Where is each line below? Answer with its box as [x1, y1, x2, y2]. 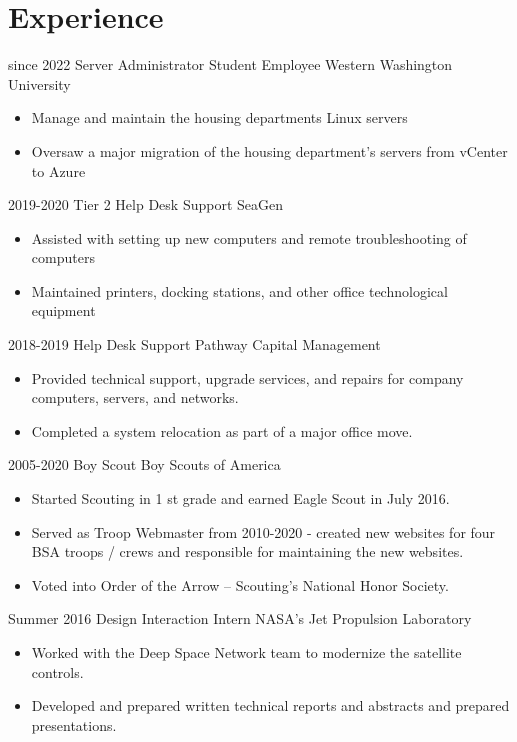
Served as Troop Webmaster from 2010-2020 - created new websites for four [31, 521, 496, 542]
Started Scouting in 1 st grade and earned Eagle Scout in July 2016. [31, 488, 450, 509]
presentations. [31, 714, 117, 735]
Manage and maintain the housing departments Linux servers [31, 107, 408, 128]
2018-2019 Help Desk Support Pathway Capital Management [8, 334, 381, 355]
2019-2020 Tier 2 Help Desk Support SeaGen [8, 194, 284, 215]
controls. [31, 661, 84, 682]
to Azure [31, 160, 86, 181]
